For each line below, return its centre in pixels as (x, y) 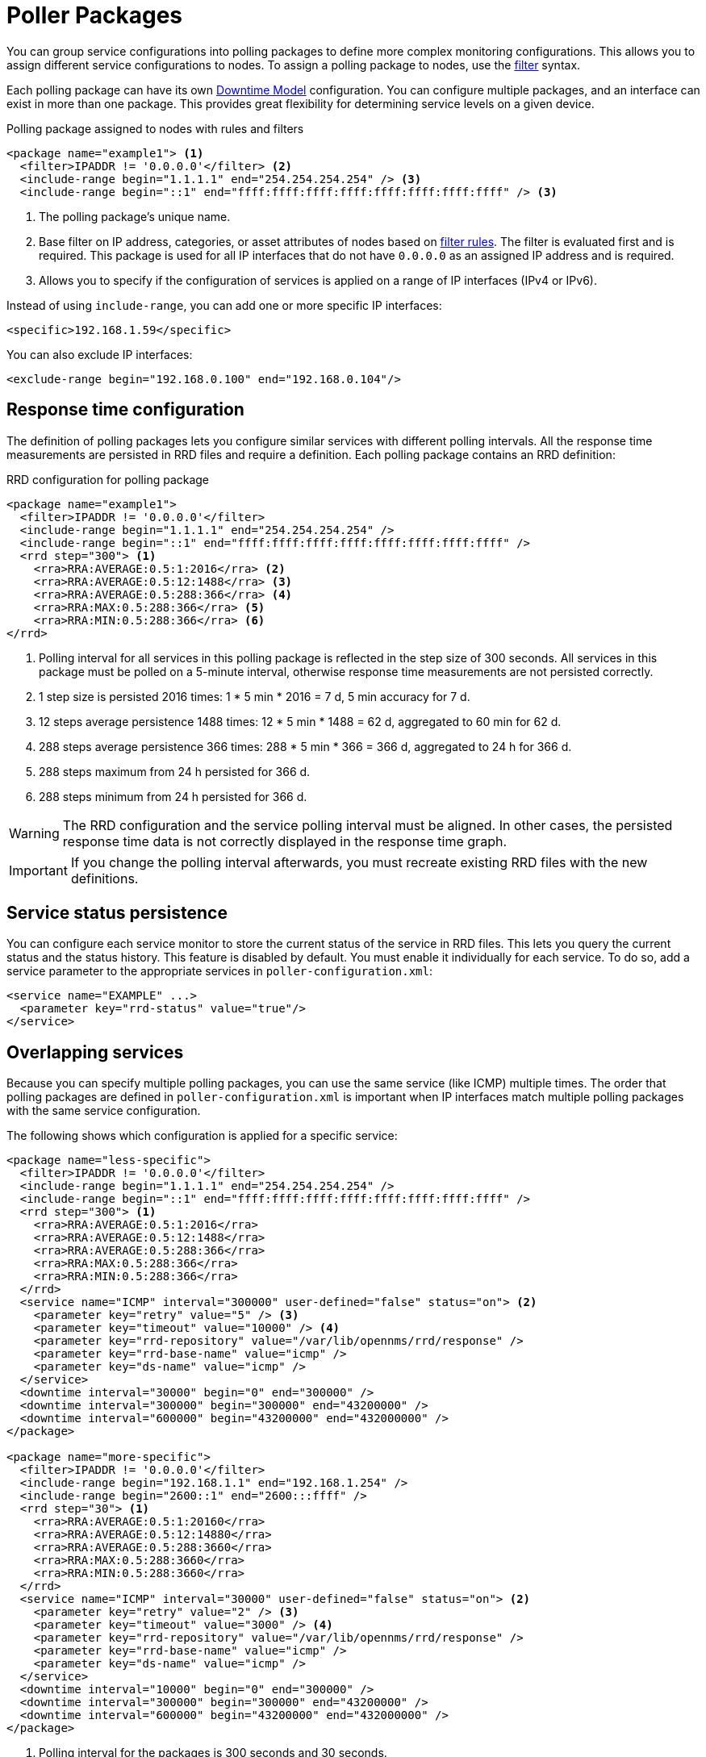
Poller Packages (95, 15)
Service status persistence (117, 913)
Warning (34, 833)
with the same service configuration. (104, 1111)
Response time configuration (125, 410)
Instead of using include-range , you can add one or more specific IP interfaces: (224, 305)
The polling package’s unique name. (135, 216)
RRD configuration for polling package (108, 479)
